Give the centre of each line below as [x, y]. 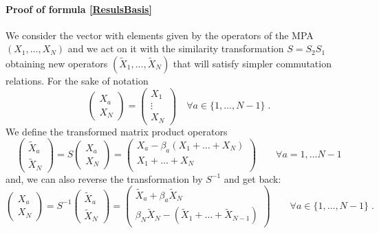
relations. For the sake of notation [77, 80]
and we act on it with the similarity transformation [176, 48]
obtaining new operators [57, 63]
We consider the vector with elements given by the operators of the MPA [160, 35]
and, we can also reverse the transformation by [104, 178]
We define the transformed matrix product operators [117, 131]
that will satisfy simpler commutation [252, 63]
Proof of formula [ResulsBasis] [79, 9]
